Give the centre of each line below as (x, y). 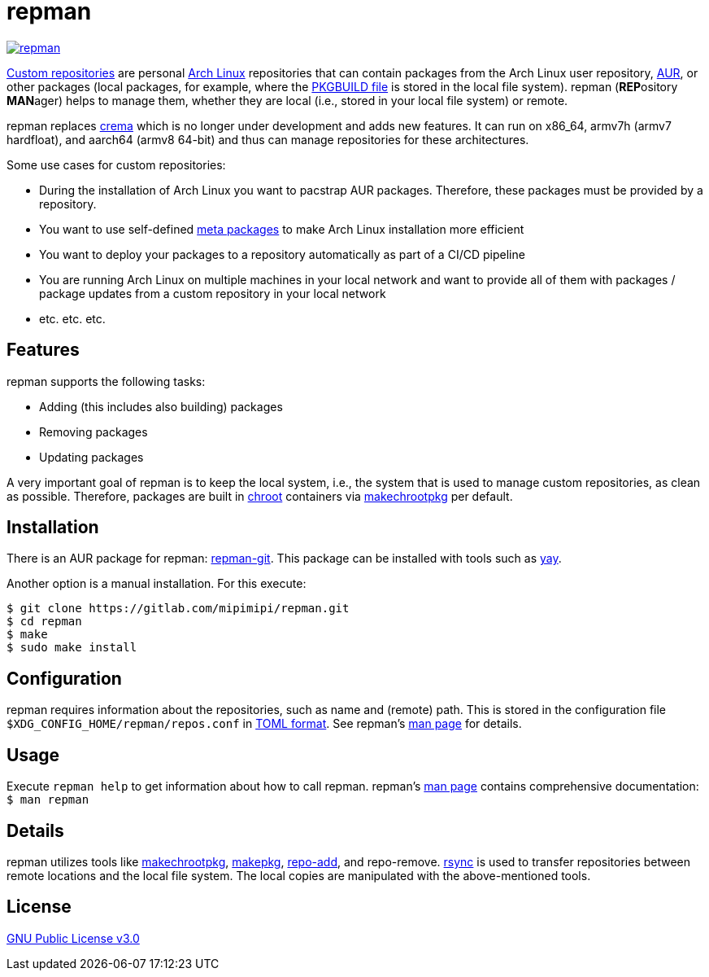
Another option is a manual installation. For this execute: (157, 584)
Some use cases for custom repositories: (116, 164)
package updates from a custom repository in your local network (213, 293)
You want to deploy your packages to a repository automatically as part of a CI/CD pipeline (282, 254)
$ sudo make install (72, 648)
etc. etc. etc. (72, 318)
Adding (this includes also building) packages (161, 406)
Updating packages (91, 457)
